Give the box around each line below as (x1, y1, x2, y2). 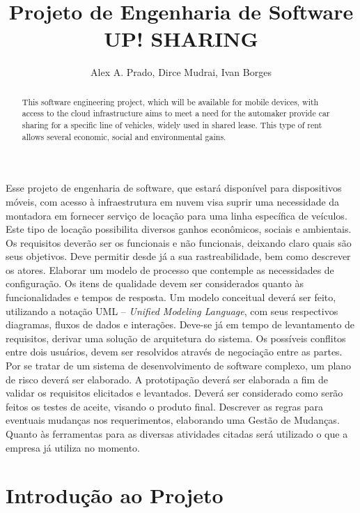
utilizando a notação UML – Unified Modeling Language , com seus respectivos (6, 303, 338, 318)
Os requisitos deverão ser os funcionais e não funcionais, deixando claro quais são (6, 235, 352, 250)
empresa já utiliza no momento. (6, 440, 140, 454)
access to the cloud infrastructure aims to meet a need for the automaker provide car (22, 107, 330, 119)
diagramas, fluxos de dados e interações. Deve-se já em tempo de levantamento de (6, 317, 355, 332)
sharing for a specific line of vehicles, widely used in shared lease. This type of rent (22, 119, 322, 131)
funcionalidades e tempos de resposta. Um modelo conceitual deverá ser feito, (6, 290, 336, 305)
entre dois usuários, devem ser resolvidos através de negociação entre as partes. (6, 344, 343, 359)
